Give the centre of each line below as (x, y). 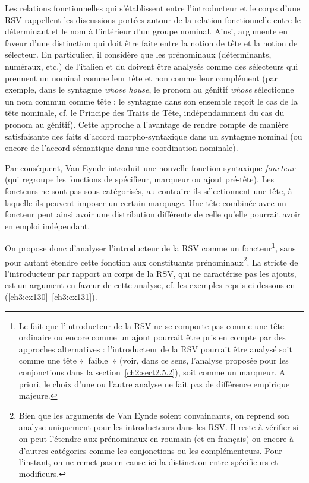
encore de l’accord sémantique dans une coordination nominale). (122, 148)
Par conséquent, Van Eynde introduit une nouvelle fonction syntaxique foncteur (150, 167)
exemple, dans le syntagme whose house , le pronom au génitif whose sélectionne (149, 89)
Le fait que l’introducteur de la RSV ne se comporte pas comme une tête (152, 325)
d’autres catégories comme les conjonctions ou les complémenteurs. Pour (150, 450)
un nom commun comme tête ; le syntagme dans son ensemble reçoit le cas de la (151, 101)
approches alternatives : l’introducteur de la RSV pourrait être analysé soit (155, 348)
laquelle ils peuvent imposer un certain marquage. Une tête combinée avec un (146, 202)
